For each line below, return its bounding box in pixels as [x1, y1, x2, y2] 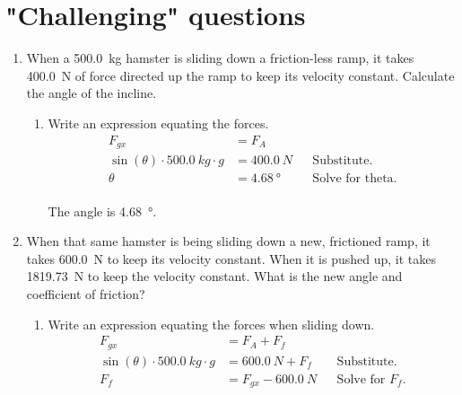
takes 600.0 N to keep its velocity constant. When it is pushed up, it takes [26, 249, 436, 268]
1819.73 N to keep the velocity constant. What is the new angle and [26, 267, 403, 285]
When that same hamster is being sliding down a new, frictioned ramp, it [26, 232, 431, 250]
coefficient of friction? [26, 285, 145, 303]
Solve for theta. [312, 172, 397, 186]
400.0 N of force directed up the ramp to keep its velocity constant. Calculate [26, 66, 455, 84]
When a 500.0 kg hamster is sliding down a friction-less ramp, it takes [26, 48, 414, 67]
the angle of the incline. [26, 83, 157, 102]
